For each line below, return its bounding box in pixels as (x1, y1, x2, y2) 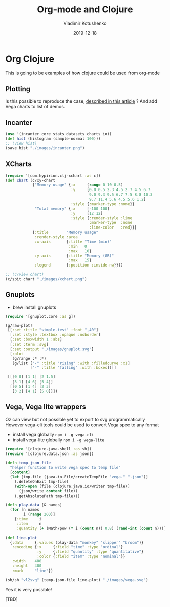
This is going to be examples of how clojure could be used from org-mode (5, 70, 160, 76)
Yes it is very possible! (5, 586, 52, 592)
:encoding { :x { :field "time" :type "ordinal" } (12, 545, 123, 550)
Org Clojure (5, 53, 55, 64)
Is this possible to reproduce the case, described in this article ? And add (5, 98, 157, 104)
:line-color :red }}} (89, 225, 137, 230)
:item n (16, 521, 42, 526)
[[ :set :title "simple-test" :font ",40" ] (7, 328, 99, 333)
